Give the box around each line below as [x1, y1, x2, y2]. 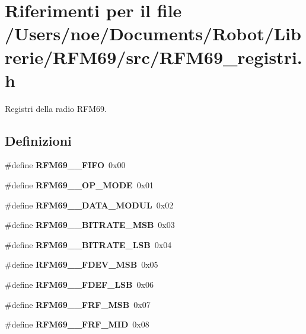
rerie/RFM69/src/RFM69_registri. [5, 44, 302, 69]
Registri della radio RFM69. [5, 102, 107, 114]
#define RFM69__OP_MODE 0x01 [5, 179, 154, 191]
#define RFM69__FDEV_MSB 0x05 [5, 258, 158, 271]
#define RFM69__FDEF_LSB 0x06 [5, 278, 154, 291]
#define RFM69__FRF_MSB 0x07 [5, 298, 151, 310]
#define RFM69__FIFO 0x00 [5, 159, 126, 171]
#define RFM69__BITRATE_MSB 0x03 [5, 219, 175, 231]
